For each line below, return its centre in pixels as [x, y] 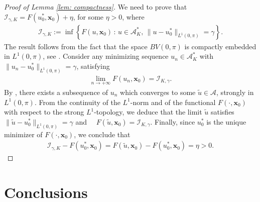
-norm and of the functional [173, 102]
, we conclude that [102, 134]
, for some [88, 16]
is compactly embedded [220, 46]
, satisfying [93, 66]
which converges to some [158, 92]
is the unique [226, 121]
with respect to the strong [44, 112]
